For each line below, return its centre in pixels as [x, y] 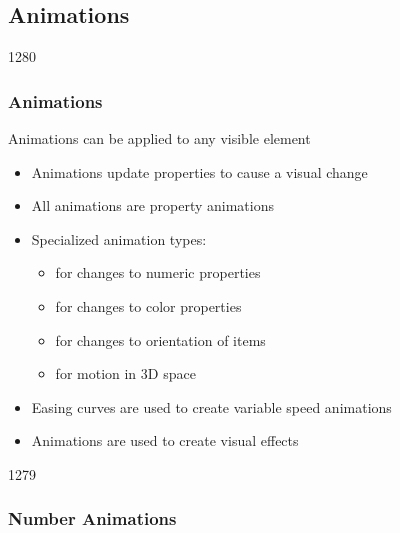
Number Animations [92, 518]
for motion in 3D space [125, 373]
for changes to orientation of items [160, 339]
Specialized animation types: [119, 238]
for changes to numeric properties [158, 272]
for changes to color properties [148, 305]
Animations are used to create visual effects [165, 440]
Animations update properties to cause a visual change [199, 171]
